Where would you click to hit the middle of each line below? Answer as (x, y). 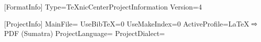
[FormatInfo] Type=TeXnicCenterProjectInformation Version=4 (103, 6)
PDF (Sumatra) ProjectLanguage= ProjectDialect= (85, 33)
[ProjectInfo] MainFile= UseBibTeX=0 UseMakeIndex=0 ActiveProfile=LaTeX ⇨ (131, 23)
